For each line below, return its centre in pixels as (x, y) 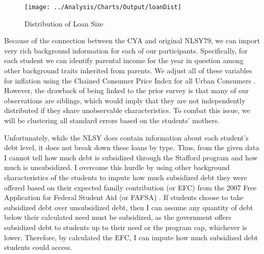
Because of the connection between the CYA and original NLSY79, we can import (132, 40)
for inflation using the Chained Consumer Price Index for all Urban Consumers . (130, 80)
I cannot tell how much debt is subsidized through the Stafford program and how (131, 157)
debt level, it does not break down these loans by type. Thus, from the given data (132, 147)
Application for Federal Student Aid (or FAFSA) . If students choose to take (124, 197)
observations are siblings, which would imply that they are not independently (125, 100)
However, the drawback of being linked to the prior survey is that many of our (127, 90)
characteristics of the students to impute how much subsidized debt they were (126, 177)
